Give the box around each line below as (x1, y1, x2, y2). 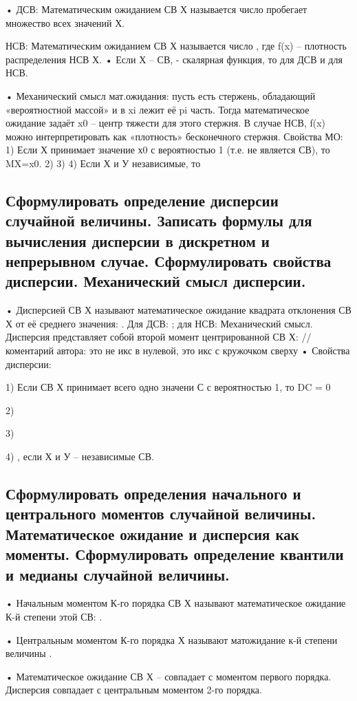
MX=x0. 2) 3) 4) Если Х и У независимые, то (6, 155, 201, 170)
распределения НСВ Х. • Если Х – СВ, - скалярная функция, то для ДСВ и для (6, 52, 343, 66)
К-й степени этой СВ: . (6, 610, 102, 623)
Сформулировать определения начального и (6, 483, 301, 504)
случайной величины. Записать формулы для (6, 210, 312, 231)
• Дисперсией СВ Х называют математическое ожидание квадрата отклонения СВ (6, 303, 351, 317)
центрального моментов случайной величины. (6, 503, 316, 524)
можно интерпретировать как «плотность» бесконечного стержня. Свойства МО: (6, 129, 343, 143)
